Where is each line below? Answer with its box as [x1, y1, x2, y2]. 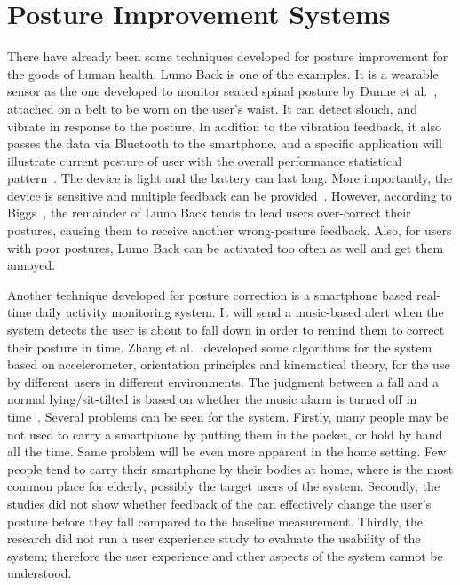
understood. [7, 564, 72, 582]
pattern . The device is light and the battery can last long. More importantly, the [7, 169, 453, 187]
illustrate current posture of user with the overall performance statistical [7, 151, 402, 170]
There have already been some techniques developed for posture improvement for [7, 47, 448, 66]
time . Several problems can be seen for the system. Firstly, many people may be [7, 407, 448, 425]
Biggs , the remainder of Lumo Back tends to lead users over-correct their [7, 203, 411, 222]
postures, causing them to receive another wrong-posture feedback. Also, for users [7, 221, 452, 240]
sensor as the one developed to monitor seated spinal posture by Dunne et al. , [7, 82, 438, 100]
